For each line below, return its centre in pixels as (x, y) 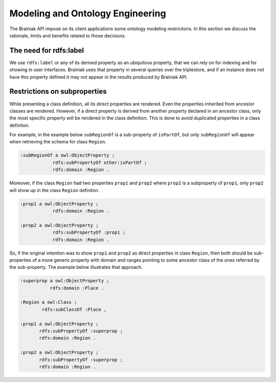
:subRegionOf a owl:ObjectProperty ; (67, 155)
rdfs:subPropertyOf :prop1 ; (89, 232)
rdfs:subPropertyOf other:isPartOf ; (100, 162)
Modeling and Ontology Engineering (88, 13)
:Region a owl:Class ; (49, 302)
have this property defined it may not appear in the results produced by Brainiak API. (99, 77)
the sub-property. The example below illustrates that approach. (76, 267)
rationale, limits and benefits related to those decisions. (68, 35)
